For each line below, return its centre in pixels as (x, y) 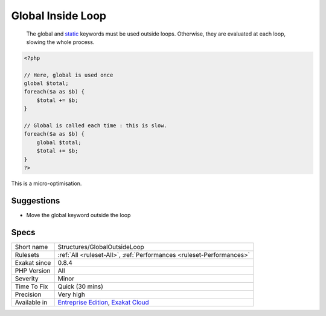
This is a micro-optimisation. (46, 183)
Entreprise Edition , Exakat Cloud (103, 302)
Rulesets (27, 254)
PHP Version (33, 270)
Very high (72, 294)
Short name (31, 247)
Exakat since (33, 262)
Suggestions (36, 201)
